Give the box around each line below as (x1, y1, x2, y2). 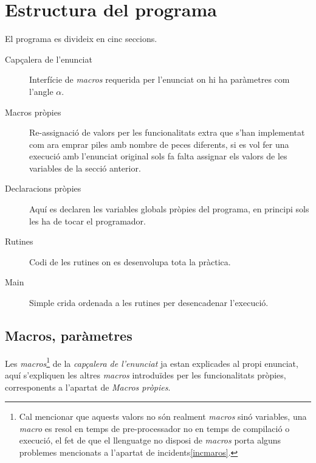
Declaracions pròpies (5, 182, 81, 195)
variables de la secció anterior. (29, 161, 141, 174)
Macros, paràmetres (5, 326, 132, 345)
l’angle (29, 85, 53, 97)
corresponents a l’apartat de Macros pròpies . (5, 380, 171, 393)
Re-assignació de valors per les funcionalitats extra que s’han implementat (29, 126, 305, 139)
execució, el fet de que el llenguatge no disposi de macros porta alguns (19, 434, 281, 447)
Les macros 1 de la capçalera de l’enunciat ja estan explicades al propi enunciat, (5, 355, 298, 369)
